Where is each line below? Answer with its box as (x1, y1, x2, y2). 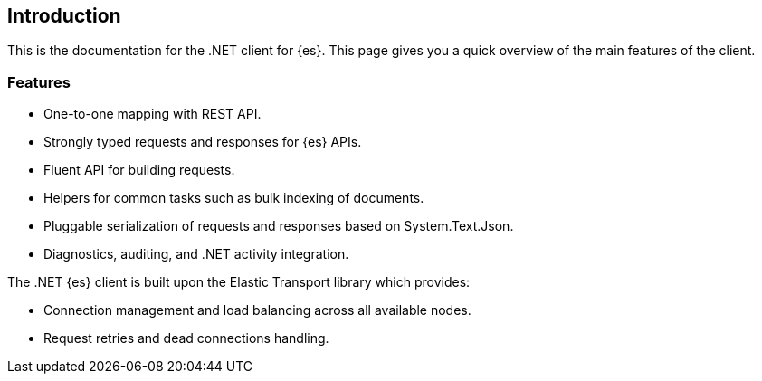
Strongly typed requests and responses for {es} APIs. (43, 134, 362, 150)
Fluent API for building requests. (43, 162, 235, 178)
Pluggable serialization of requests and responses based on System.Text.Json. (43, 218, 514, 234)
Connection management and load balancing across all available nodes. (43, 302, 471, 319)
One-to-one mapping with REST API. (43, 106, 262, 122)
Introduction (7, 5, 121, 27)
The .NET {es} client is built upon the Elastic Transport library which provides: (7, 274, 471, 291)
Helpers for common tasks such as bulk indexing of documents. (43, 190, 424, 206)
